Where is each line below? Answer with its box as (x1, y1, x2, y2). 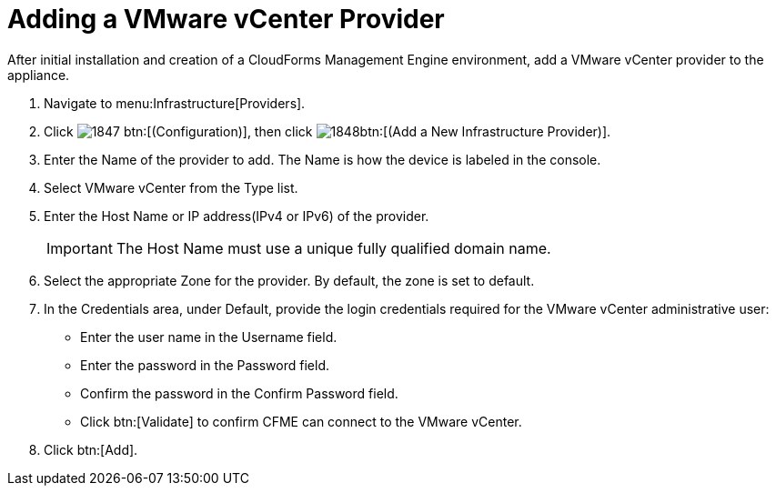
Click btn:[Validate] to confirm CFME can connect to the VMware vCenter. (80, 413, 522, 429)
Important (46, 238, 113, 257)
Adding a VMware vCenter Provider (7, 4, 445, 35)
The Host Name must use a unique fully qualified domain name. (116, 238, 551, 257)
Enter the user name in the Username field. (80, 328, 338, 345)
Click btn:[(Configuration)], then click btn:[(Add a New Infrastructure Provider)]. (44, 123, 611, 139)
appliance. (7, 66, 70, 83)
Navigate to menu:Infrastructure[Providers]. (44, 95, 306, 111)
